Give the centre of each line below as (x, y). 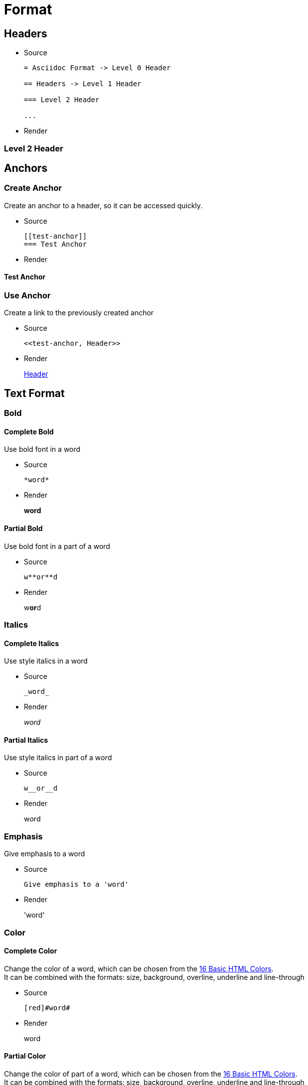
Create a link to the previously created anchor (79, 313)
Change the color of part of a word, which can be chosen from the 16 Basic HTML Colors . (151, 1074)
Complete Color (31, 951)
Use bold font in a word (42, 449)
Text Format (34, 393)
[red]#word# (47, 1008)
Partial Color (25, 1056)
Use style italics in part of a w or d (58, 758)
